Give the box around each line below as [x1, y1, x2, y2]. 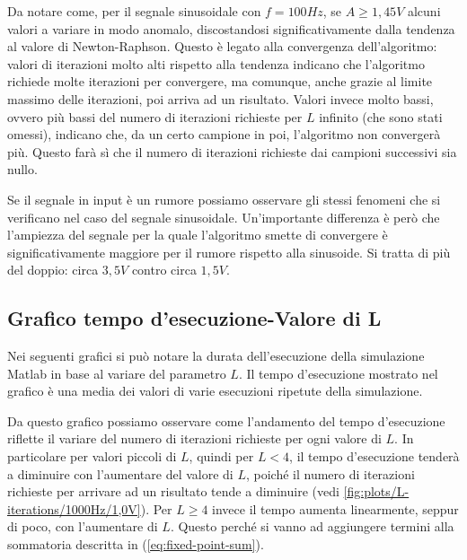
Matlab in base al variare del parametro [7, 363, 226, 382]
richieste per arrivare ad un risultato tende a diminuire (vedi [7, 482, 339, 501]
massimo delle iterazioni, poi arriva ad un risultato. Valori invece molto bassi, [7, 89, 434, 108]
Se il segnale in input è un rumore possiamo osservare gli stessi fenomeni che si [7, 189, 441, 208]
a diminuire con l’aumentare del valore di [7, 464, 233, 483]
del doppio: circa [7, 260, 99, 279]
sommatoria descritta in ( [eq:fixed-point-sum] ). [7, 535, 264, 554]
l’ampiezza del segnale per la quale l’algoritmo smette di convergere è [7, 225, 388, 244]
